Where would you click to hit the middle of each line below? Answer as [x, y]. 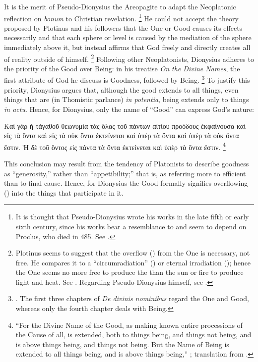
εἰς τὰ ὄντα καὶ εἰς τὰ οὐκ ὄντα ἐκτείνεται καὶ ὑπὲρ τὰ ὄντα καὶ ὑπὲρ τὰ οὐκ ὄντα [122, 135]
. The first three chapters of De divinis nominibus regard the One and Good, [132, 298]
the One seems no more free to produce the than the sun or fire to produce [129, 272]
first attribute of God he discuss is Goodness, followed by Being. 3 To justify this [127, 79]
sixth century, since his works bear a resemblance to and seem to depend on [131, 226]
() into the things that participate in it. [64, 192]
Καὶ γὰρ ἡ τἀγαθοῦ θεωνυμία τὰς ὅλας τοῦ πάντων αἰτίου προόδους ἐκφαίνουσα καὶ [125, 126]
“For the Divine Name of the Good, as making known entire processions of [129, 325]
